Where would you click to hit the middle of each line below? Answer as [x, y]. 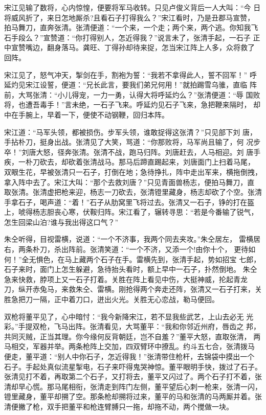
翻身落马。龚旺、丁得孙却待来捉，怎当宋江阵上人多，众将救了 [151, 47]
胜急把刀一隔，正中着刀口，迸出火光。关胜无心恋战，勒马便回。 [112, 299]
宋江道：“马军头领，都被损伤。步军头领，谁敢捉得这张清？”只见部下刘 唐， [130, 132]
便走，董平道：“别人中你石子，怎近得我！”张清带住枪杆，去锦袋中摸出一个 [129, 356]
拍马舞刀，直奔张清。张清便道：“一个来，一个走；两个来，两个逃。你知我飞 [131, 27]
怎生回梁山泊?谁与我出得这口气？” [61, 222]
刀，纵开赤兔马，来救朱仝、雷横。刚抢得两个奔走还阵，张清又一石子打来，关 [133, 289]
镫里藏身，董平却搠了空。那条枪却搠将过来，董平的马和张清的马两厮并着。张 [133, 396]
